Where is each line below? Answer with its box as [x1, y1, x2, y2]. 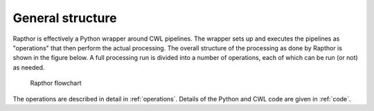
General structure [12, 10, 117, 26]
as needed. [12, 63, 45, 72]
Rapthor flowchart [30, 79, 82, 88]
